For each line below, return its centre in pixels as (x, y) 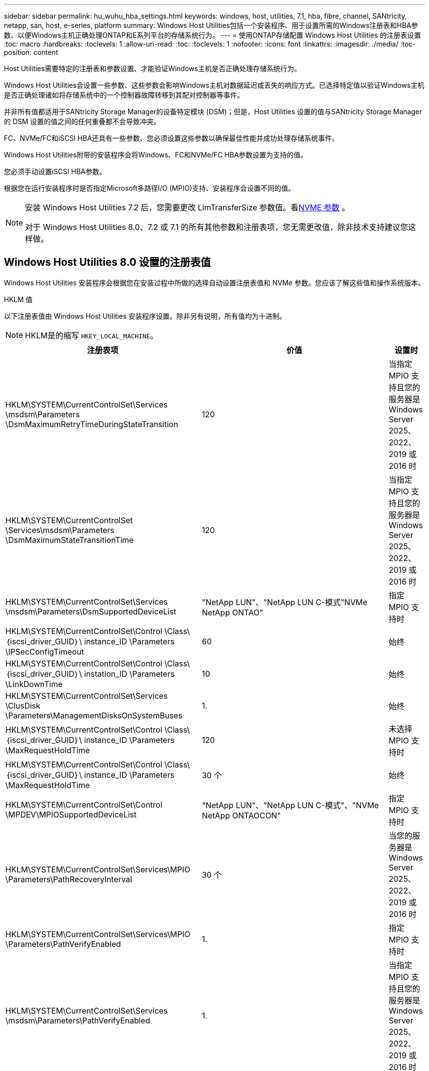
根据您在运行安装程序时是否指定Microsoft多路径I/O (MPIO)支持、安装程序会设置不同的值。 (150, 188)
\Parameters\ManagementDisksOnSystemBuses (94, 715)
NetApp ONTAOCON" (241, 815)
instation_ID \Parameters (129, 674)
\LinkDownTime (34, 684)
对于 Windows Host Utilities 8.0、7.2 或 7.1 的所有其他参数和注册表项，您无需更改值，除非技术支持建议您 (217, 227)
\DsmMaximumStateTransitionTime (70, 540)
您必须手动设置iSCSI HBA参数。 (55, 171)
